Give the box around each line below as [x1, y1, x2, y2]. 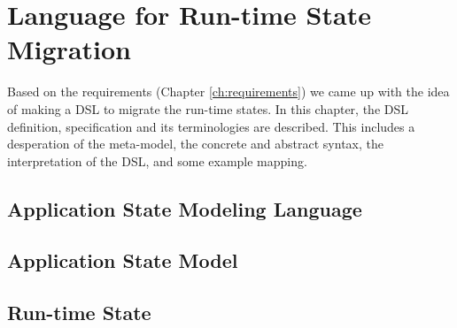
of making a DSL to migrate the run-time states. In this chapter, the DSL [7, 99, 408, 118]
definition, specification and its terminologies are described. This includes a [7, 117, 415, 135]
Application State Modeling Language [7, 195, 362, 222]
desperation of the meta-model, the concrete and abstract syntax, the [7, 134, 383, 153]
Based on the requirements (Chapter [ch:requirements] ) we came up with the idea [7, 82, 450, 101]
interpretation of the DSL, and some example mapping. [7, 151, 307, 170]
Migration [7, 31, 131, 67]
